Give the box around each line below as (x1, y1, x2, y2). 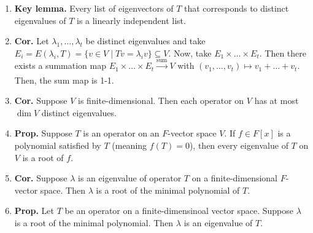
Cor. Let (14, 34, 49, 47)
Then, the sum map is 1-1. (14, 73, 114, 86)
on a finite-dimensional (191, 172, 278, 184)
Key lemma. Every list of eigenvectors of (14, 2, 174, 14)
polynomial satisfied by (14, 138, 101, 151)
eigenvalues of (14, 14, 66, 26)
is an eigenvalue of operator (78, 172, 182, 184)
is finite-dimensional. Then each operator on (78, 94, 244, 107)
